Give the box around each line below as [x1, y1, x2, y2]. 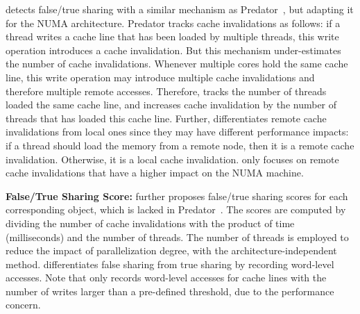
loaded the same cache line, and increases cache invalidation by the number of [6, 97, 337, 112]
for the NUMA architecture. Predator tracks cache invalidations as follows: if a [6, 15, 341, 30]
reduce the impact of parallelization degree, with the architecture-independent [6, 243, 337, 258]
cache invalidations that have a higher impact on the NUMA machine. [6, 165, 304, 180]
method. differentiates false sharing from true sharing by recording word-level [6, 256, 334, 271]
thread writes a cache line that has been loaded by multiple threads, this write [6, 29, 339, 44]
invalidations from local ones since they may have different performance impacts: [6, 124, 349, 139]
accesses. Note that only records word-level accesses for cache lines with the [6, 270, 327, 285]
